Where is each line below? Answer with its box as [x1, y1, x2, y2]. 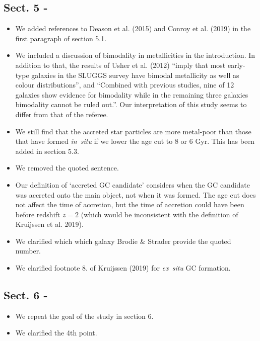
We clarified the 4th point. [15, 327, 97, 338]
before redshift [15, 209, 60, 219]
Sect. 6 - [4, 287, 48, 303]
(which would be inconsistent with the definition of [81, 209, 238, 219]
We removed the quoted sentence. [15, 162, 119, 173]
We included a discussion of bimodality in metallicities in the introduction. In [15, 50, 255, 60]
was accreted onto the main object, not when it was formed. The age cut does [15, 189, 256, 200]
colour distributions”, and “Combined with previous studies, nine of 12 [15, 79, 234, 90]
